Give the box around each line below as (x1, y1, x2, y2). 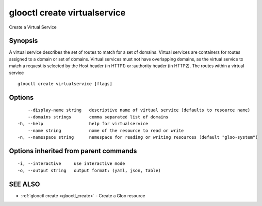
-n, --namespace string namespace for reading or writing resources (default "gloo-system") (17, 134, 258, 140)
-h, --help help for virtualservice (17, 121, 148, 127)
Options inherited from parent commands (9, 147, 137, 155)
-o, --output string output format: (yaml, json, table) (17, 167, 161, 173)
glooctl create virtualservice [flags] (17, 81, 113, 87)
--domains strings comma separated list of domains (27, 114, 169, 119)
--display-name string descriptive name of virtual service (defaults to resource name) (27, 107, 251, 113)
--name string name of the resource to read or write (27, 128, 184, 133)
